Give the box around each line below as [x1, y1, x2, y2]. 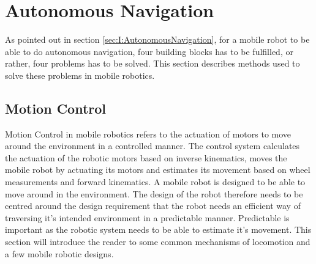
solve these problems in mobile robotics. [5, 68, 155, 81]
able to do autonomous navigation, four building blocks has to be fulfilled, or [5, 45, 293, 57]
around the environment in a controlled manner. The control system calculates [5, 139, 300, 152]
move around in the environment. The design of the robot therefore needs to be [5, 187, 303, 200]
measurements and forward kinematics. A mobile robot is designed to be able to [5, 175, 306, 188]
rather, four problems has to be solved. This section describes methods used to [5, 57, 300, 70]
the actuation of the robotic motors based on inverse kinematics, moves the [5, 151, 287, 164]
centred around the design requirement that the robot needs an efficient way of [5, 199, 301, 212]
